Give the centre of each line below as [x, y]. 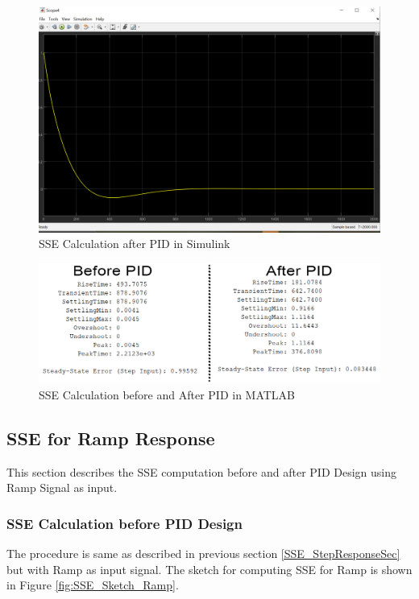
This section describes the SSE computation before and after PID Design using [201, 471]
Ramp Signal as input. [62, 487]
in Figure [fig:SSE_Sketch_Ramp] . [93, 585]
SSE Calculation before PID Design [124, 523]
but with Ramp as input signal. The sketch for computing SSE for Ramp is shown [209, 569]
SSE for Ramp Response [111, 438]
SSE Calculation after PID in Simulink [135, 244]
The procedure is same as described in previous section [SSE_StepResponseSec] [203, 554]
